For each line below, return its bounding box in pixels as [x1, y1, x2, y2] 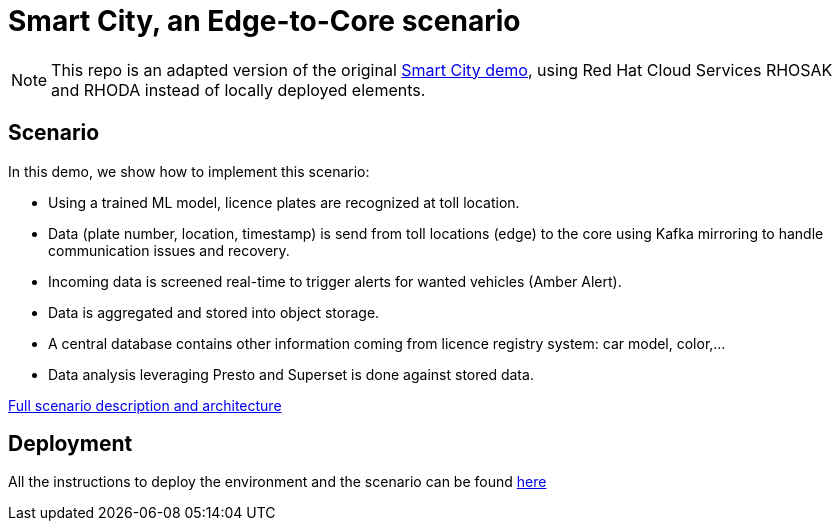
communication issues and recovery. [48, 241, 290, 259]
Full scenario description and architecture [8, 396, 282, 414]
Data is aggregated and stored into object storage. [48, 303, 380, 321]
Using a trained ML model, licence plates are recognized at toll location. [48, 193, 520, 211]
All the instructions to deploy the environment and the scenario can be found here [8, 473, 547, 491]
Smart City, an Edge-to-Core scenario [8, 4, 521, 38]
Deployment [8, 431, 133, 457]
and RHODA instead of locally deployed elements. [51, 79, 426, 100]
